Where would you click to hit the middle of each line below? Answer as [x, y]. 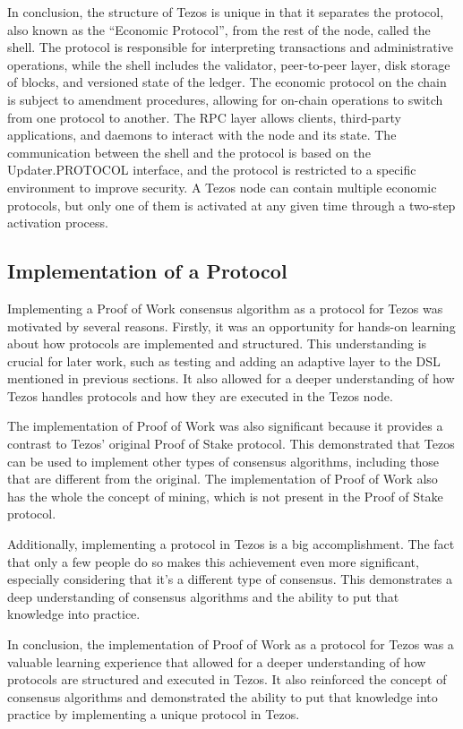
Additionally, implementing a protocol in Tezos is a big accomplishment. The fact [231, 544]
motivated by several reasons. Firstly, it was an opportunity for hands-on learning [231, 326]
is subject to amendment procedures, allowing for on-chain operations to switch [225, 99]
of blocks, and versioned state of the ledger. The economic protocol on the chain [227, 82]
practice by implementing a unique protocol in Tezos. [154, 714]
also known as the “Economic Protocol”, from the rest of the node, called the [219, 29]
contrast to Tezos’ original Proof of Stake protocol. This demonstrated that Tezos [231, 444]
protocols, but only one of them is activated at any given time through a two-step [231, 205]
